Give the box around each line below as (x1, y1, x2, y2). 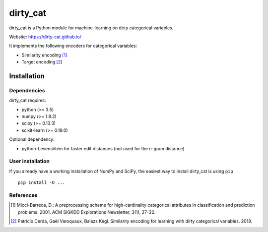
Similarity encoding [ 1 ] (21, 52, 67, 58)
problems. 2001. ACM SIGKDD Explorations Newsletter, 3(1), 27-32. (18, 209, 156, 215)
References (9, 191, 38, 198)
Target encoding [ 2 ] (21, 59, 63, 65)
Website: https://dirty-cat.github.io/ (9, 34, 81, 40)
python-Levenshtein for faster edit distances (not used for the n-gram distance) (21, 145, 185, 151)
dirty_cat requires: (9, 97, 47, 104)
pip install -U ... (18, 180, 66, 185)
